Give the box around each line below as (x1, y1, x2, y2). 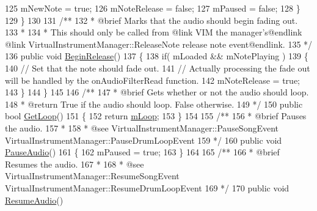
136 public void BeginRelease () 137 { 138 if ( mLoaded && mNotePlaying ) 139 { (5, 50, 308, 62)
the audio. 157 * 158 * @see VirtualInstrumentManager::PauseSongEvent (5, 121, 279, 134)
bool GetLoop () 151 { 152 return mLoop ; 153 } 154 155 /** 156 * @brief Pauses (5, 109, 307, 122)
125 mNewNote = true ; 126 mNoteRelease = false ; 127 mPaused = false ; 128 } (5, 2, 301, 14)
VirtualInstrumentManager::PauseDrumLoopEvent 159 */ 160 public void (5, 133, 282, 146)
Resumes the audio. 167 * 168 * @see (5, 157, 144, 170)
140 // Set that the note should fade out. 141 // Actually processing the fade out (5, 61, 310, 74)
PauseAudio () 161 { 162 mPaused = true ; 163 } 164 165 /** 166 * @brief (5, 146, 280, 158)
